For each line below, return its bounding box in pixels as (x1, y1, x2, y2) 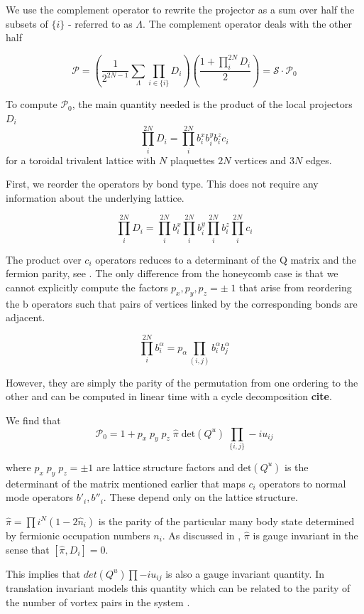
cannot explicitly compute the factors (6, 279, 168, 294)
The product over (6, 252, 82, 266)
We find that (6, 413, 61, 428)
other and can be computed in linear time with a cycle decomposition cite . (6, 389, 332, 404)
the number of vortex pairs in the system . (6, 594, 190, 609)
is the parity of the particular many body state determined (98, 513, 355, 528)
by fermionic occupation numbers (6, 527, 150, 542)
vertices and (234, 152, 287, 167)
